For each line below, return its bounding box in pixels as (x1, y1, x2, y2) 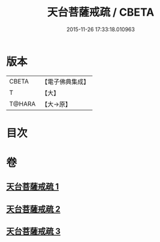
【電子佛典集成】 (41, 77, 90, 86)
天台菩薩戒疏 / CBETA (47, 5, 155, 19)
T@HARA (9, 100, 36, 108)
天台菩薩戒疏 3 (6, 226, 61, 237)
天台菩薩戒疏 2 (6, 204, 61, 214)
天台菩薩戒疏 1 (6, 181, 59, 192)
